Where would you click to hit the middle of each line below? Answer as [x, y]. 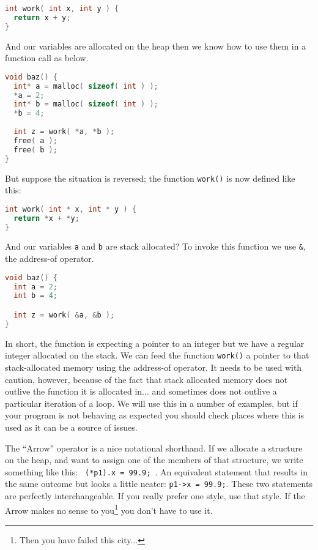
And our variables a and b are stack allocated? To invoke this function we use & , [155, 246]
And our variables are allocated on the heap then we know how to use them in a [156, 46]
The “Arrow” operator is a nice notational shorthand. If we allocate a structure [154, 448]
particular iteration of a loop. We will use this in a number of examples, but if [151, 403]
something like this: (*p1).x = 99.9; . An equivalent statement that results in [157, 471]
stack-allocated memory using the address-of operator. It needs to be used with [153, 367]
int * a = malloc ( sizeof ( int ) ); [86, 86]
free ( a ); [35, 140]
